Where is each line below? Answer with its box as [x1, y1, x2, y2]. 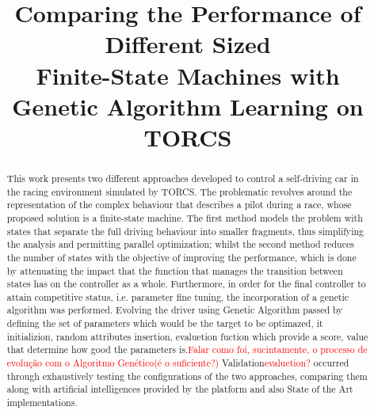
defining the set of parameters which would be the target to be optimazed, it [6, 317, 323, 330]
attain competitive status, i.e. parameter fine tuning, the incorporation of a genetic [6, 290, 349, 303]
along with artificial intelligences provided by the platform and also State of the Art [6, 382, 353, 396]
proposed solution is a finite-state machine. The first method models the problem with [6, 211, 363, 224]
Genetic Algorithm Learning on [12, 89, 364, 122]
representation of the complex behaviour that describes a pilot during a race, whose [6, 198, 352, 211]
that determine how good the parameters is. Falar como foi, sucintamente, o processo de [6, 343, 368, 356]
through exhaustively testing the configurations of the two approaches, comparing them [6, 369, 368, 382]
